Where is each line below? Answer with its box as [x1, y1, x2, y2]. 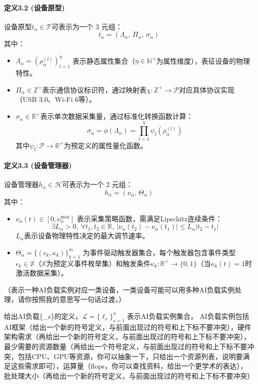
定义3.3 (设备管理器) [4, 160, 72, 171]
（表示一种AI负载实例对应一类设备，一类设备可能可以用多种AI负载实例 [4, 284, 235, 294]
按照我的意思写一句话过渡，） [31, 294, 126, 304]
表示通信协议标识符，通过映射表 [42, 84, 147, 95]
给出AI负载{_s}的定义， [4, 310, 82, 321]
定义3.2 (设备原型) [4, 2, 65, 12]
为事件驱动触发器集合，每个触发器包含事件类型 [83, 247, 236, 257]
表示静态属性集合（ [72, 55, 135, 66]
